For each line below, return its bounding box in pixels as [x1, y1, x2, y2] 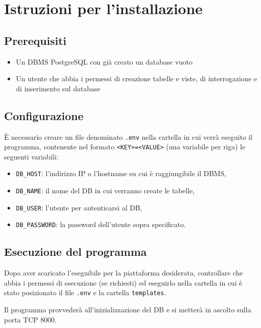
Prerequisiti [4, 32, 67, 48]
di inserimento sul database [16, 83, 100, 93]
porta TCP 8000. [4, 314, 57, 324]
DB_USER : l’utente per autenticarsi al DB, [16, 202, 142, 212]
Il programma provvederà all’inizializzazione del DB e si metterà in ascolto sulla [4, 304, 251, 315]
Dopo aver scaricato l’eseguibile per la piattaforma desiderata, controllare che [4, 267, 243, 278]
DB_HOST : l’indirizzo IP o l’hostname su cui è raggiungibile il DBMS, [16, 168, 227, 179]
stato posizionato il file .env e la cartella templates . [4, 287, 166, 298]
